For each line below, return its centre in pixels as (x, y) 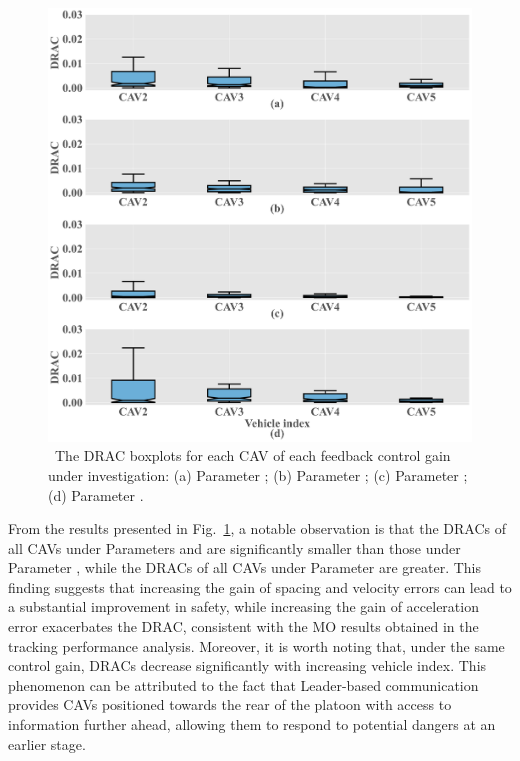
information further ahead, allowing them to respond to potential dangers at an (252, 724)
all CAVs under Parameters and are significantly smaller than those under (234, 547)
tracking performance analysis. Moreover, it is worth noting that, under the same (256, 645)
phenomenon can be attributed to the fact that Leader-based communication (243, 684)
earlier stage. (47, 743)
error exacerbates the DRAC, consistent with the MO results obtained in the (243, 626)
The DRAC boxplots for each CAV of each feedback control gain (252, 455)
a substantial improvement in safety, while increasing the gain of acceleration (243, 606)
